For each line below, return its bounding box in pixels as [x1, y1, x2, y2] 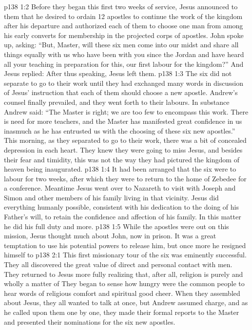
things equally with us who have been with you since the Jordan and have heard [4, 49, 244, 59]
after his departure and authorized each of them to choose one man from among [4, 20, 243, 31]
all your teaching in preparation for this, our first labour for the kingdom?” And [4, 58, 244, 69]
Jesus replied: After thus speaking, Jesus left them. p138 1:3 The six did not [4, 68, 232, 78]
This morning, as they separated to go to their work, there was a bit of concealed [4, 135, 247, 145]
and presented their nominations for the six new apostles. [4, 316, 175, 327]
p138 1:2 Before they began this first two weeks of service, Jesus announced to [4, 1, 238, 11]
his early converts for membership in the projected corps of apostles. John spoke [4, 30, 244, 40]
